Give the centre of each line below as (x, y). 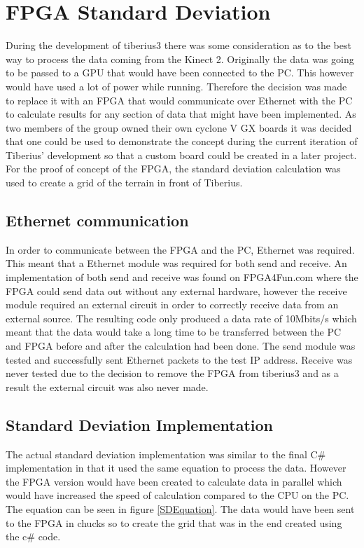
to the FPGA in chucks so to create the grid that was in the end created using (174, 522)
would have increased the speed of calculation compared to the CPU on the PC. (177, 495)
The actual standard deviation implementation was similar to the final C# (166, 454)
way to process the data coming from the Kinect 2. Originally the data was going (180, 59)
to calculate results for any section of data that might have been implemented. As (181, 114)
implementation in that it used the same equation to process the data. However (176, 468)
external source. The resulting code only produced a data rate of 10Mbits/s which (181, 318)
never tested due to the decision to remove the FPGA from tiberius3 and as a (172, 373)
